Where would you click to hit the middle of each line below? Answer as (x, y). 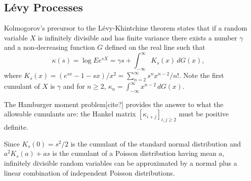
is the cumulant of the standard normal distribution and (156, 143)
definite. (16, 127)
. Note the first (202, 75)
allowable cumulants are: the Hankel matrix (70, 114)
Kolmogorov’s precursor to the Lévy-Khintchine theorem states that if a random (126, 28)
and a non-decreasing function (50, 47)
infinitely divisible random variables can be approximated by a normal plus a (121, 163)
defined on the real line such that (155, 47)
